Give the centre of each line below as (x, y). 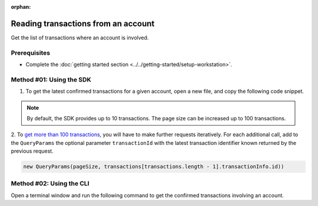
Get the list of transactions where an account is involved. (80, 38)
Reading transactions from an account (83, 23)
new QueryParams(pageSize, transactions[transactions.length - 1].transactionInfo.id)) (154, 167)
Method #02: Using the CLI (50, 184)
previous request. (32, 151)
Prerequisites (30, 53)
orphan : (21, 7)
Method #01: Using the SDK (51, 79)
